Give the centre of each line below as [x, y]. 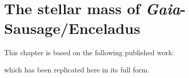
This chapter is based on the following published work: [89, 52]
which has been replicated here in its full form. [77, 69]
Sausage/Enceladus [72, 28]
